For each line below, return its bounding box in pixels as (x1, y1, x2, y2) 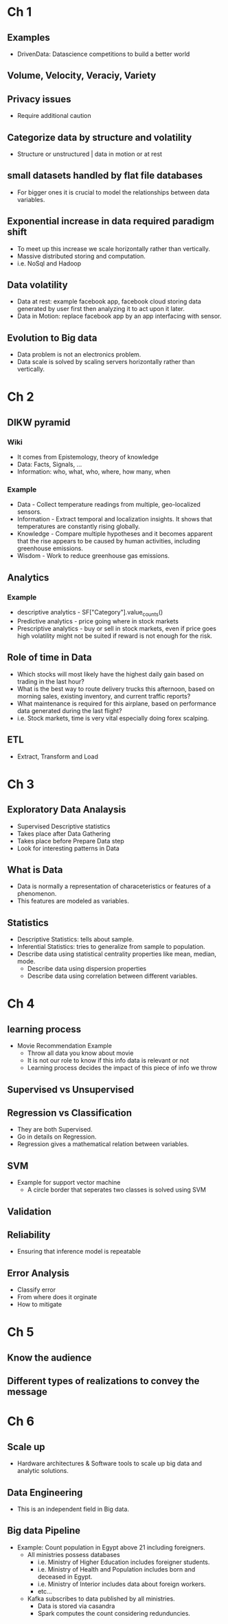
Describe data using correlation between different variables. (27, 972, 198, 980)
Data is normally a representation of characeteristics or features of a (16, 882, 211, 890)
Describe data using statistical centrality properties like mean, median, (16, 950, 216, 959)
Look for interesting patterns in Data (16, 844, 120, 852)
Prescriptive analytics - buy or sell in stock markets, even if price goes (16, 624, 216, 632)
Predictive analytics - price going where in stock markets (16, 616, 179, 625)
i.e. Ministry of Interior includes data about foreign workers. (37, 1580, 206, 1588)
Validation (7, 1205, 52, 1217)
